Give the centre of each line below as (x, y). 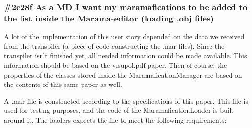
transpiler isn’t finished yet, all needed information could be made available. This (126, 55)
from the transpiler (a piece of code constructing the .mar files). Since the (114, 46)
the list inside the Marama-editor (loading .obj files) (109, 18)
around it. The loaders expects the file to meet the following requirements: (115, 119)
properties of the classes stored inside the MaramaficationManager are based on (123, 75)
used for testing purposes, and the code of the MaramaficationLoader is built (119, 110)
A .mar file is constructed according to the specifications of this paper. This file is (126, 100)
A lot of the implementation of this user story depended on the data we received (124, 36)
